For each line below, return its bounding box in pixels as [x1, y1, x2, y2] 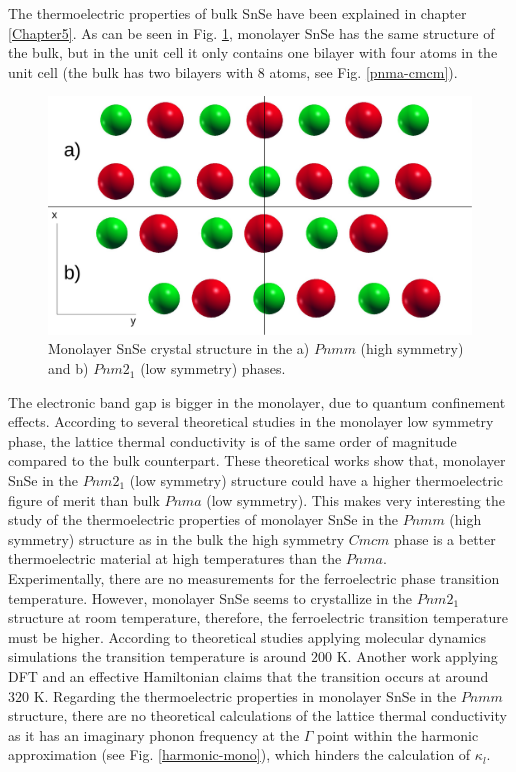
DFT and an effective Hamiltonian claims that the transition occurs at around [8, 665, 489, 686]
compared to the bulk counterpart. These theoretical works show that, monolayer [8, 450, 506, 471]
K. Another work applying [336, 646, 498, 667]
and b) [48, 358, 89, 379]
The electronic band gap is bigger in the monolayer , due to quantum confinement [8, 391, 506, 412]
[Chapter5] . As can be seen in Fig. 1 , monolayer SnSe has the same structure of [8, 22, 495, 43]
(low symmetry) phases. [140, 358, 286, 379]
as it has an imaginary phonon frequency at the [8, 724, 300, 745]
